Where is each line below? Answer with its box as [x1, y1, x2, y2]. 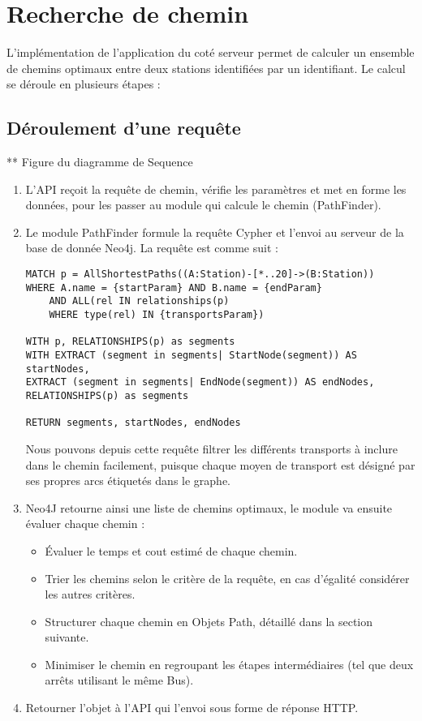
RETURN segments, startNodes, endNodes [25, 417, 241, 429]
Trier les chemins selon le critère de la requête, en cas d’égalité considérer [45, 569, 410, 586]
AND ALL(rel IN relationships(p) [49, 295, 230, 307]
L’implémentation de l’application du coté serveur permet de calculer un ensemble [6, 44, 415, 61]
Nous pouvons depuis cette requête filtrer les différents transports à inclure [25, 440, 398, 457]
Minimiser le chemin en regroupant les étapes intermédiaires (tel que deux [45, 655, 414, 672]
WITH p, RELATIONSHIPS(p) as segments [25, 336, 235, 348]
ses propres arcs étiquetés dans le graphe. [25, 472, 230, 489]
